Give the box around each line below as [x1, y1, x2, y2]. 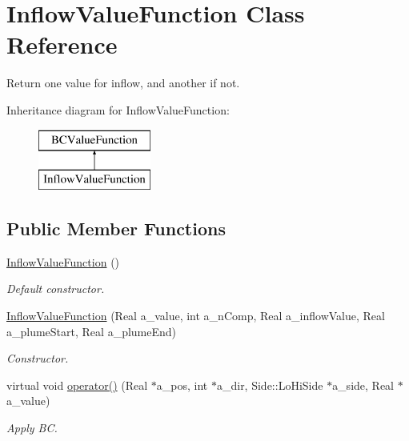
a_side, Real [332, 376, 394, 393]
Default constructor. [6, 280, 105, 297]
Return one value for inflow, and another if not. [6, 74, 240, 91]
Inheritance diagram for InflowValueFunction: [6, 101, 230, 118]
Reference [6, 28, 118, 61]
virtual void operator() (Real [6, 376, 148, 393]
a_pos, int [156, 376, 208, 393]
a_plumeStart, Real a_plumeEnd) [6, 323, 177, 339]
